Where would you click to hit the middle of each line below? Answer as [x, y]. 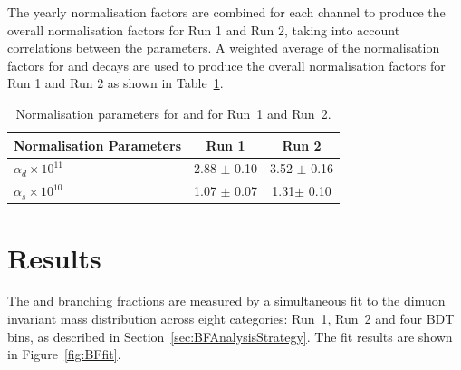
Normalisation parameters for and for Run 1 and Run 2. [173, 113]
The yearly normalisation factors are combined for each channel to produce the [226, 12]
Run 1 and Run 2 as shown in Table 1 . [115, 83]
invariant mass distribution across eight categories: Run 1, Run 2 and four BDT [231, 319]
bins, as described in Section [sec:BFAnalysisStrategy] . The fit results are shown [230, 336]
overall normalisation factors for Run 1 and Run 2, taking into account [204, 29]
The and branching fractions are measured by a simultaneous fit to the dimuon [226, 301]
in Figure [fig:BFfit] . [64, 354]
